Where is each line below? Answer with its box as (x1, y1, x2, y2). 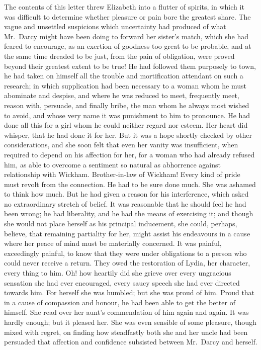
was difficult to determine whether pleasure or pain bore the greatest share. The (4, 11, 251, 22)
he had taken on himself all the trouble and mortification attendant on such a (4, 70, 243, 81)
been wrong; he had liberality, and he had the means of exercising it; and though (4, 208, 253, 219)
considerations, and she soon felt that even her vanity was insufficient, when (4, 139, 238, 150)
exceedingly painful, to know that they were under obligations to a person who (4, 247, 247, 258)
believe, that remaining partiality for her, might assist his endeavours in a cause (4, 228, 250, 238)
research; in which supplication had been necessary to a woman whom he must (4, 80, 246, 91)
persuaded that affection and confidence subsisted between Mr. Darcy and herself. (4, 336, 257, 347)
